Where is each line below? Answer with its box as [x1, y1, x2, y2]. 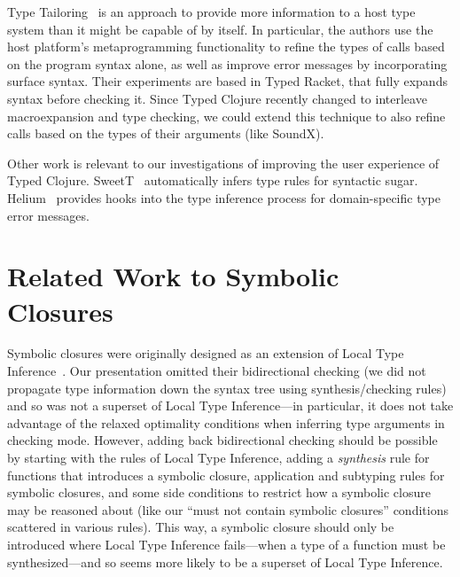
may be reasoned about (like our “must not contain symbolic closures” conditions [7, 500, 448, 519]
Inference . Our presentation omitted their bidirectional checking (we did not [7, 362, 426, 380]
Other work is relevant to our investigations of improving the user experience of [7, 153, 440, 172]
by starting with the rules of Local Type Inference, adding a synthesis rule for [7, 448, 430, 466]
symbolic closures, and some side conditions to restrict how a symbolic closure [7, 483, 431, 502]
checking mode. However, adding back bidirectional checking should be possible [7, 431, 438, 449]
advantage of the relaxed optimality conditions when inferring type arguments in [7, 413, 445, 432]
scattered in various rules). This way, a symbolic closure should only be [7, 518, 394, 536]
